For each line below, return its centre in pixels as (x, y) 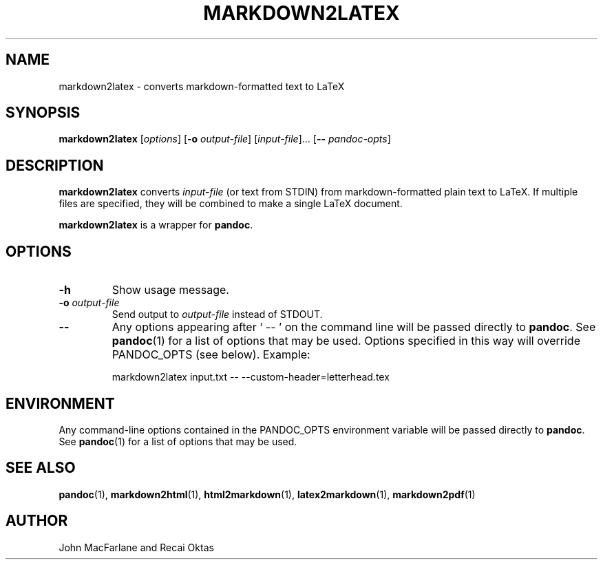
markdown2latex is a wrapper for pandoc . (156, 225)
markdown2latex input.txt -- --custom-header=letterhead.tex (251, 377)
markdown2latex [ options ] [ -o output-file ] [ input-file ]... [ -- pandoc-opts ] (225, 139)
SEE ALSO (41, 468)
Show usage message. (170, 290)
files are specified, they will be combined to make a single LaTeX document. (231, 204)
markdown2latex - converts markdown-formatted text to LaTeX (202, 86)
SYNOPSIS (43, 113)
